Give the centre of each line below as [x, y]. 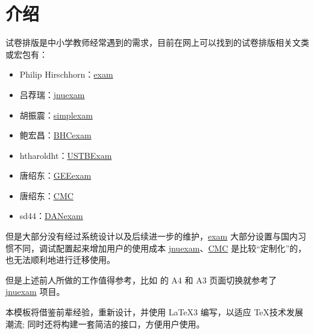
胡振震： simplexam [56, 115]
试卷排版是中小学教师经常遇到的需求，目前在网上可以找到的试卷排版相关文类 [157, 42]
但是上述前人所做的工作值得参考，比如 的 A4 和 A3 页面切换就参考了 [141, 280]
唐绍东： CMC [46, 195]
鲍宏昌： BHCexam [55, 135]
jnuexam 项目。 [35, 292]
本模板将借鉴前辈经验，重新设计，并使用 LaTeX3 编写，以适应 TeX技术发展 [155, 312]
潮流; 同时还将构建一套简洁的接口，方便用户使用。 [105, 323]
